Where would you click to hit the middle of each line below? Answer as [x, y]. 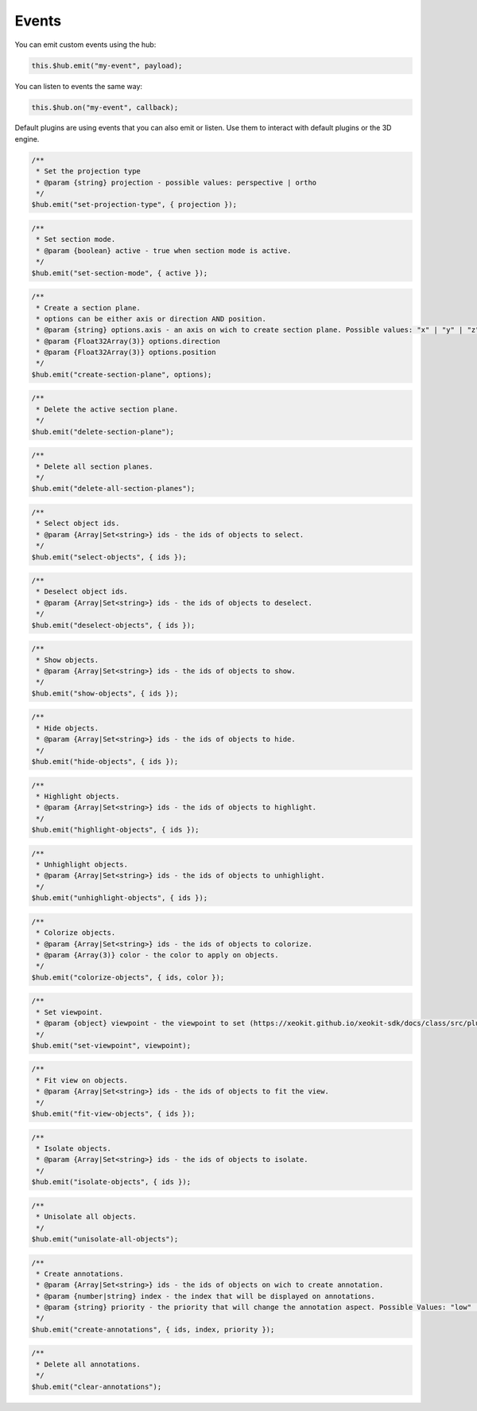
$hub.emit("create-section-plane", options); [122, 374]
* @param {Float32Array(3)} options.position [126, 353]
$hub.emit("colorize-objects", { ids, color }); [128, 977]
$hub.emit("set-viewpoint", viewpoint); [111, 1045]
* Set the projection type [88, 172]
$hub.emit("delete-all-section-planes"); [113, 489]
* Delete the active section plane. [107, 409]
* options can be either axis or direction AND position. [151, 319]
